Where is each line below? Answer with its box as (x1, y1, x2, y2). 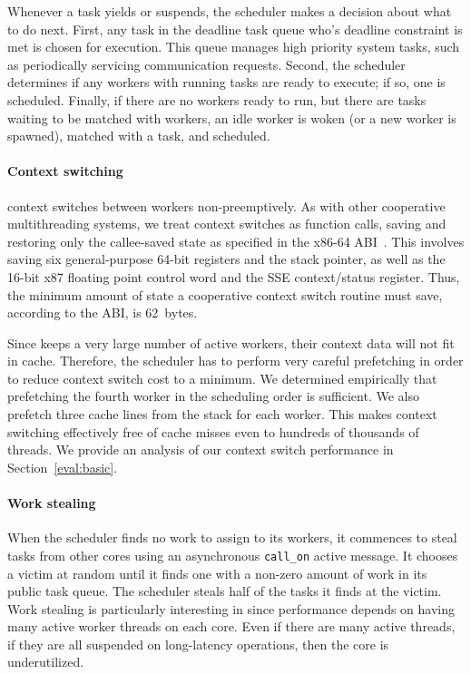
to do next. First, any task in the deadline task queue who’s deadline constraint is (7, 19, 463, 38)
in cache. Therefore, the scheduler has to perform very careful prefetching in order (7, 351, 464, 370)
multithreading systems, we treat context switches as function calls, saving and (7, 214, 446, 233)
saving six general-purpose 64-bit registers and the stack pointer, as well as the (7, 249, 446, 269)
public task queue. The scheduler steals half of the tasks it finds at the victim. (7, 581, 442, 601)
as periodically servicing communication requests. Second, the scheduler (7, 54, 406, 73)
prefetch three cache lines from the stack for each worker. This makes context (7, 405, 437, 424)
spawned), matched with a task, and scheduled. (7, 126, 270, 145)
